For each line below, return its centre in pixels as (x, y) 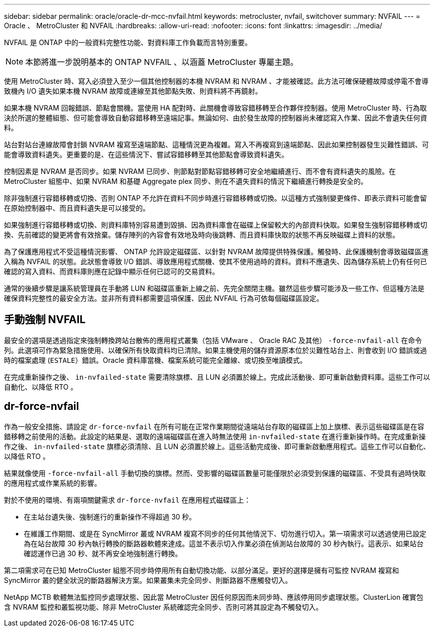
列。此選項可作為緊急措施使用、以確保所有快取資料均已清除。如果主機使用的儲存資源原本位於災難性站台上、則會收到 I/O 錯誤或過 (216, 350)
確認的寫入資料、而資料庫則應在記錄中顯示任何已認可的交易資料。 (111, 271)
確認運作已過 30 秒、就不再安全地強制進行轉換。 (103, 553)
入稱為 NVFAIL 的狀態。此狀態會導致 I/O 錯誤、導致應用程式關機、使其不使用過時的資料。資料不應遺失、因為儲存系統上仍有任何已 (216, 261)
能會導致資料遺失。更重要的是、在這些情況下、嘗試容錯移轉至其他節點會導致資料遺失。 (146, 154)
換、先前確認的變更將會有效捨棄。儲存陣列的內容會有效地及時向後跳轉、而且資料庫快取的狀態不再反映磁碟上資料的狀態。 (202, 235)
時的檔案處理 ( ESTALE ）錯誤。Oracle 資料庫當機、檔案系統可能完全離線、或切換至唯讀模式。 (155, 360)
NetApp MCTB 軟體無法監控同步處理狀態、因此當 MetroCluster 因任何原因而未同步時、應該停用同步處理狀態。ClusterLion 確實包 (214, 597)
